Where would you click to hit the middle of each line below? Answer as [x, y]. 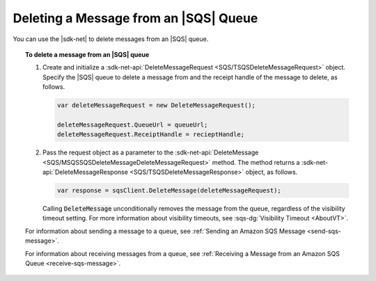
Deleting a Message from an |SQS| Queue [135, 18]
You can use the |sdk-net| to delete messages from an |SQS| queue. [111, 39]
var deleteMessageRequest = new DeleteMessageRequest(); [156, 105]
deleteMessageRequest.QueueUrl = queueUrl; [132, 125]
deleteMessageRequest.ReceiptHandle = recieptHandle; [151, 135]
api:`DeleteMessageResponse [86, 172]
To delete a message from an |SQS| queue [87, 54]
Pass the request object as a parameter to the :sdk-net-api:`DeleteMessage [151, 152]
